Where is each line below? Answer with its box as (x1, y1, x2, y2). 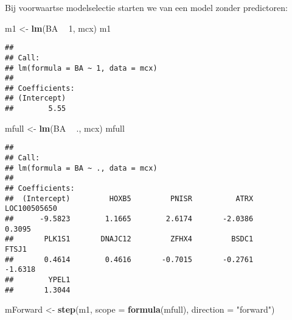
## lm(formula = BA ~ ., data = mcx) (5, 163, 158, 172)
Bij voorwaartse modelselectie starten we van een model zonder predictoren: (5, 1, 288, 13)
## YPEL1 (5, 275, 71, 284)
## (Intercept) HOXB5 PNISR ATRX (5, 194, 254, 203)
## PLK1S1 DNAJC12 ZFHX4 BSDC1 (5, 235, 254, 244)
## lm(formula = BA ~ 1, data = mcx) (5, 63, 158, 73)
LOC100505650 (5, 204, 57, 213)
